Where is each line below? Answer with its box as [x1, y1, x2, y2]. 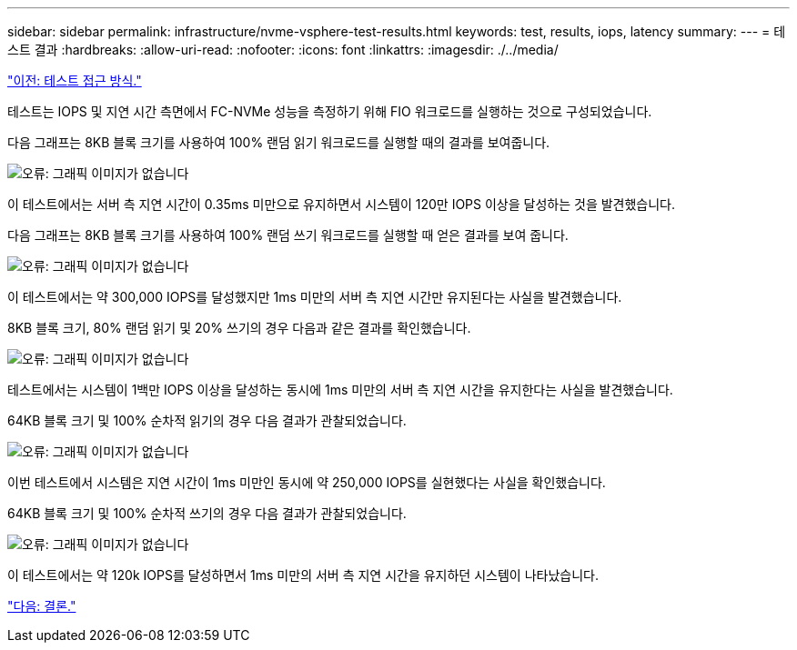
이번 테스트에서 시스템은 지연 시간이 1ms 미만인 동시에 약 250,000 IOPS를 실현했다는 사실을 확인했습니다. [7, 475, 606, 490]
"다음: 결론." [7, 598, 76, 614]
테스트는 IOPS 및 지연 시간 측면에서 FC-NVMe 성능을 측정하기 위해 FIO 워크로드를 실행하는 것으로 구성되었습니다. [7, 104, 652, 119]
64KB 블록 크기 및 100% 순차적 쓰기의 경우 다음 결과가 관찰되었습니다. [7, 505, 407, 521]
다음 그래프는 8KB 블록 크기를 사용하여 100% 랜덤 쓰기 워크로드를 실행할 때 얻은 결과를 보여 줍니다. [7, 227, 569, 243]
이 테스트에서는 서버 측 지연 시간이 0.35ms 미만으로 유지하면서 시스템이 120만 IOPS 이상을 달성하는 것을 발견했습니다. [7, 196, 676, 212]
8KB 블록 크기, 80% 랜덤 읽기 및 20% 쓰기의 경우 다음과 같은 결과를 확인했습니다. [7, 320, 471, 335]
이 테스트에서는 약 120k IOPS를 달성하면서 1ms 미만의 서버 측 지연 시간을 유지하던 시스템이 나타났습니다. [7, 567, 599, 583]
